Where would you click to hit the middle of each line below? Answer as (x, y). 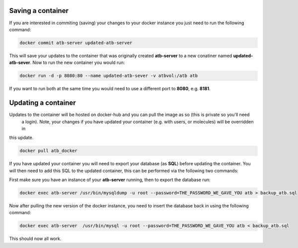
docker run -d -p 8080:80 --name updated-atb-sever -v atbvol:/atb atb (109, 76)
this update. (21, 138)
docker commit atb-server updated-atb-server (76, 43)
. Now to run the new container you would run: (77, 62)
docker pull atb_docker (49, 151)
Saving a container (39, 11)
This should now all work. (35, 239)
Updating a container (43, 103)
